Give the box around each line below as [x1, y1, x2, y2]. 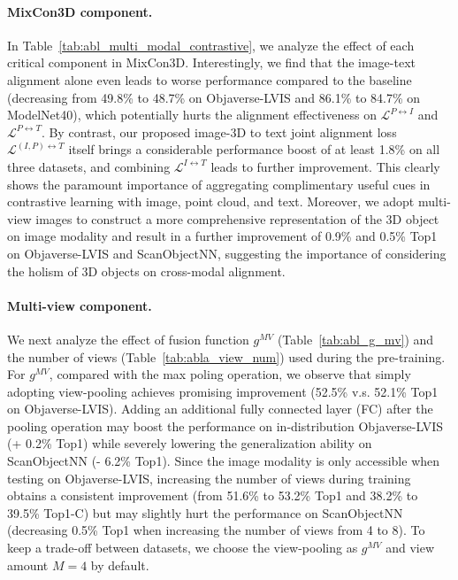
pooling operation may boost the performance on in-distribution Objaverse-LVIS [7, 416, 444, 435]
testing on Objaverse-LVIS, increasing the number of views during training [7, 468, 411, 487]
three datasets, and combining [7, 157, 171, 175]
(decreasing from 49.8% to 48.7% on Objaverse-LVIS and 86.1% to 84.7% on [7, 88, 421, 106]
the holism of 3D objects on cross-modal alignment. [7, 261, 286, 280]
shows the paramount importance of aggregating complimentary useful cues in [7, 174, 431, 193]
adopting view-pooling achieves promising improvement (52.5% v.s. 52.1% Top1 [7, 382, 439, 400]
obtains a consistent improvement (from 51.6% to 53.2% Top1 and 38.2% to [7, 486, 418, 505]
